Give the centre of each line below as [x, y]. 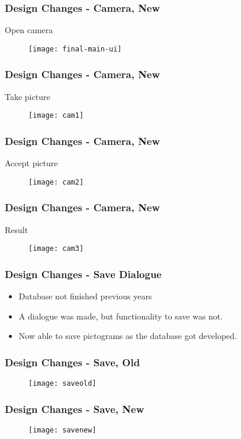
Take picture [28, 96]
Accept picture [31, 163]
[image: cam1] [56, 116]
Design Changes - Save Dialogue [83, 274]
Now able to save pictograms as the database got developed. [128, 336]
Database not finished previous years [85, 296]
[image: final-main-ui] [75, 49]
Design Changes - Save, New [75, 409]
